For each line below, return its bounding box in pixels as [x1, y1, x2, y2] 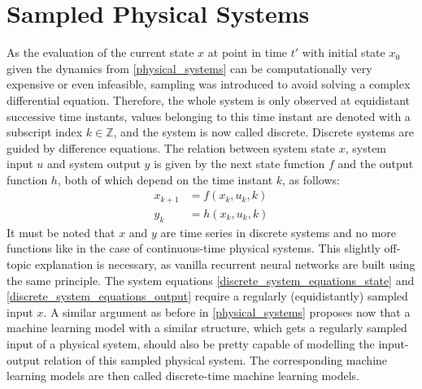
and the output [337, 155, 414, 172]
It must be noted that [7, 223, 115, 240]
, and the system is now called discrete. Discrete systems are [113, 123, 415, 140]
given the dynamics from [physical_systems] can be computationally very [7, 59, 372, 76]
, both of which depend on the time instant [57, 171, 273, 188]
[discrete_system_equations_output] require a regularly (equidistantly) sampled [7, 287, 408, 305]
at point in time [207, 44, 288, 61]
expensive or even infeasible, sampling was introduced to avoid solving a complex [7, 76, 411, 93]
